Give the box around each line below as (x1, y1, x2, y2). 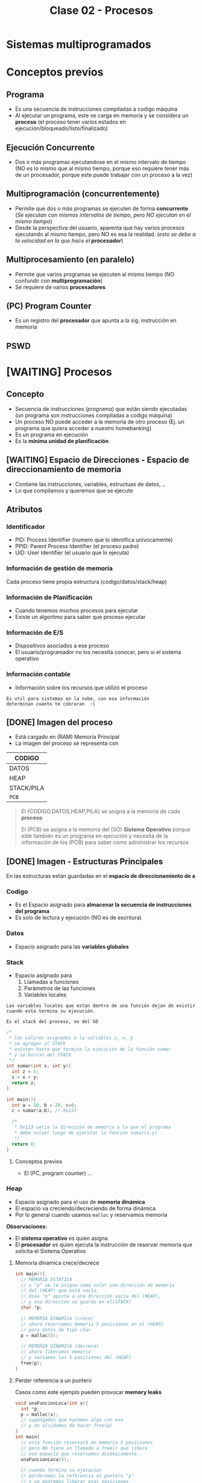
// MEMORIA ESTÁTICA (21, 1276, 72, 1283)
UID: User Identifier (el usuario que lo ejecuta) (14, 549, 130, 557)
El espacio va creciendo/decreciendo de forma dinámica (14, 1205, 156, 1212)
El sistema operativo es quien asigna (14, 1234, 109, 1242)
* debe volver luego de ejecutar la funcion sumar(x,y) (14, 1130, 158, 1136)
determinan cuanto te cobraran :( (6, 701, 96, 707)
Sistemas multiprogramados (6, 38, 152, 51)
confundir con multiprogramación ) (14, 277, 103, 284)
